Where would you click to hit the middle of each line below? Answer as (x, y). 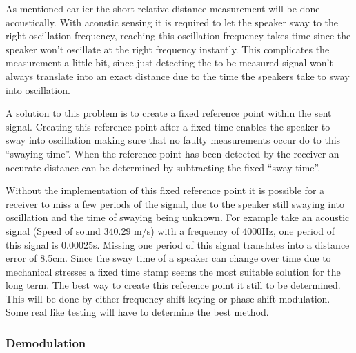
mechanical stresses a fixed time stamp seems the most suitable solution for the (173, 271)
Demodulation (46, 342)
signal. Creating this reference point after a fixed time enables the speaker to (168, 126)
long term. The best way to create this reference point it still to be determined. (173, 285)
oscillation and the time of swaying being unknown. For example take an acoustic (178, 217)
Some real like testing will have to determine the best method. (137, 312)
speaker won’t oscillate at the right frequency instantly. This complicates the (168, 49)
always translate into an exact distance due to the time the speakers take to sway (178, 76)
